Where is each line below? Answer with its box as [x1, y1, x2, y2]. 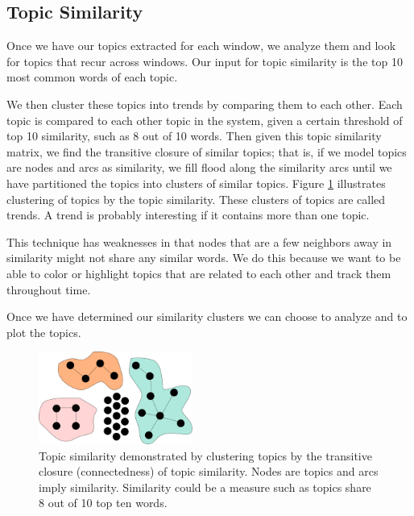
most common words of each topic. [6, 69, 178, 85]
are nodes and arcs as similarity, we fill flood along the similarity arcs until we [6, 159, 392, 176]
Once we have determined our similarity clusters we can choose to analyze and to [6, 308, 408, 325]
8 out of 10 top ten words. [39, 494, 168, 511]
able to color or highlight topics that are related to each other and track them [6, 264, 391, 281]
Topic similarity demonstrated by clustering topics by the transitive [39, 447, 372, 464]
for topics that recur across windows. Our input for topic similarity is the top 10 [6, 52, 403, 69]
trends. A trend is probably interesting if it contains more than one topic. [6, 206, 370, 223]
